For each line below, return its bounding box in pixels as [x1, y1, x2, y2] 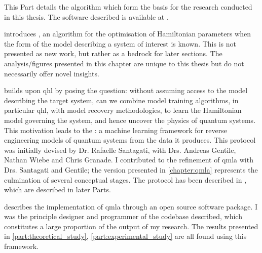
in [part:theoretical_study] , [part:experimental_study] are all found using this [4, 231, 247, 241]
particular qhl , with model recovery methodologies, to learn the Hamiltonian [4, 105, 242, 115]
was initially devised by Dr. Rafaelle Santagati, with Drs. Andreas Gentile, [4, 144, 236, 155]
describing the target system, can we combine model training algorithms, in [4, 95, 239, 105]
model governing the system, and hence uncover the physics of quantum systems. [4, 114, 256, 125]
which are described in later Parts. [4, 184, 111, 195]
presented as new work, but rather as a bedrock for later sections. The [4, 48, 222, 59]
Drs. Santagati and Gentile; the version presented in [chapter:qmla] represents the [4, 164, 258, 175]
